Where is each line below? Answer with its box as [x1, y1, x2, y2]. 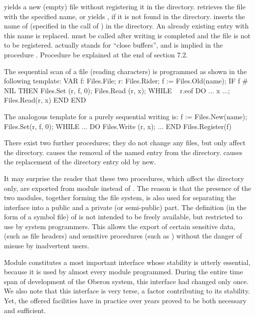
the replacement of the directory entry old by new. [4, 157, 156, 167]
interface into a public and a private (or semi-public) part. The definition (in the [4, 202, 247, 212]
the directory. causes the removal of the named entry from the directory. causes [4, 147, 243, 157]
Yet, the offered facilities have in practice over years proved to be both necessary [4, 295, 247, 306]
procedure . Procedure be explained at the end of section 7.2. [4, 49, 188, 59]
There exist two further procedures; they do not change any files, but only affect [4, 137, 246, 148]
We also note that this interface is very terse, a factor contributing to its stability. [4, 286, 250, 296]
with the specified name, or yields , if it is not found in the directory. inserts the [4, 11, 245, 21]
